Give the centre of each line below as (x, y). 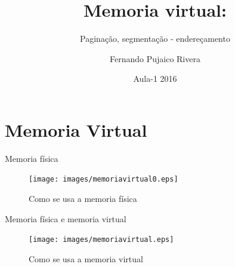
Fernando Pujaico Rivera (155, 58)
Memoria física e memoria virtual (66, 218)
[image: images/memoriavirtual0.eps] (103, 179)
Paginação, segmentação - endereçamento (155, 39)
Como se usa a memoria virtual (86, 258)
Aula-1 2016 (155, 79)
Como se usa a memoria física (83, 199)
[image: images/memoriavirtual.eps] (101, 240)
